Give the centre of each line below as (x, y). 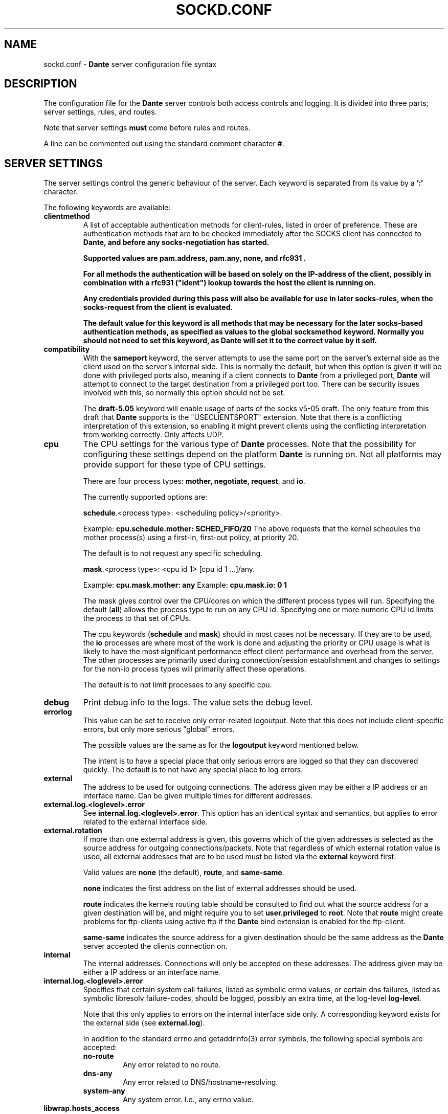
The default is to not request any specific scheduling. (173, 553)
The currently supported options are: (145, 497)
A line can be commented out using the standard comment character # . (164, 144)
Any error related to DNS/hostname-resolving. (200, 1082)
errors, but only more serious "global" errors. (159, 729)
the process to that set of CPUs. (137, 618)
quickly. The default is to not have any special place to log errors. (193, 770)
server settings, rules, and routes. (100, 112)
